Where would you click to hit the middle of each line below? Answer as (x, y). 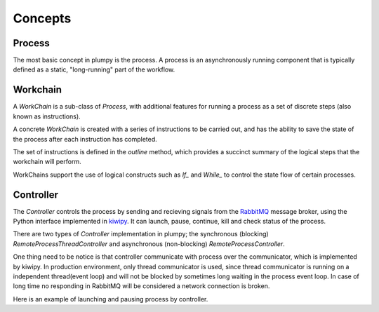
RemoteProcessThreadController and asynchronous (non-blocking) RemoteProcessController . (149, 244)
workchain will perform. (47, 162)
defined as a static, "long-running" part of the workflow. (94, 69)
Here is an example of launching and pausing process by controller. (111, 299)
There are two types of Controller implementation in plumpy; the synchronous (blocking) (141, 234)
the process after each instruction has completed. (85, 139)
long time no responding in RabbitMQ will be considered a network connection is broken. (141, 286)
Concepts (42, 18)
